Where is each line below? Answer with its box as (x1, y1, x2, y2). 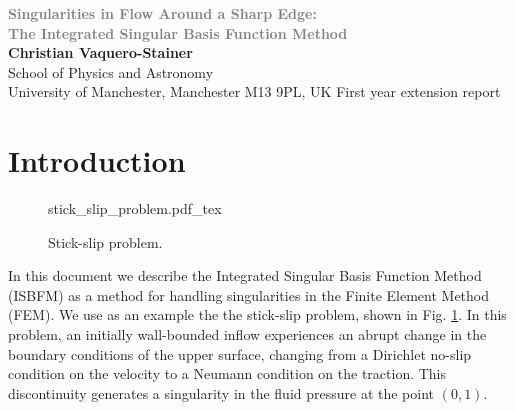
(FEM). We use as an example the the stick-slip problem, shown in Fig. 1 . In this (8, 304, 507, 325)
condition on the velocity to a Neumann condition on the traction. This (8, 363, 447, 384)
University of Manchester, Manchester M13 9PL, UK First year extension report (8, 81, 501, 102)
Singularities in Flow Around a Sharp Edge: (8, 3, 317, 23)
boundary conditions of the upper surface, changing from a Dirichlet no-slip (8, 343, 472, 364)
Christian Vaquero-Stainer (8, 42, 193, 63)
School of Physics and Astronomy (8, 61, 214, 82)
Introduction (8, 140, 186, 181)
